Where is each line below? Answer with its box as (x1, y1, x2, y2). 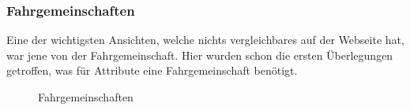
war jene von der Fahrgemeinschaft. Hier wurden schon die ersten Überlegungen (6, 46, 393, 63)
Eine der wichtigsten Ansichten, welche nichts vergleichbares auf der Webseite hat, (6, 31, 404, 48)
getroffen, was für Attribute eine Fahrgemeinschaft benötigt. (6, 62, 298, 79)
